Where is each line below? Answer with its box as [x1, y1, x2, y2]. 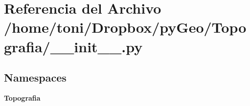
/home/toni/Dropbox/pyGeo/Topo [4, 17, 247, 37]
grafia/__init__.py [4, 36, 143, 56]
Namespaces [4, 70, 67, 85]
